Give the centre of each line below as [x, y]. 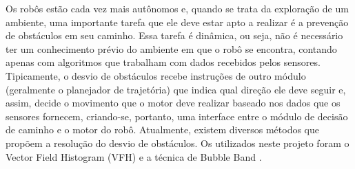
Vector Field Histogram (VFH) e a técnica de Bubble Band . [134, 156]
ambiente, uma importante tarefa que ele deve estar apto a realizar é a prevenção [177, 22]
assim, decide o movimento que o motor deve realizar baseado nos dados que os [173, 103]
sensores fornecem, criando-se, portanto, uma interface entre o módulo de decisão [177, 116]
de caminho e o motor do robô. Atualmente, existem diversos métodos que [162, 129]
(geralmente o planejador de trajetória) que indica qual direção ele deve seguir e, [176, 89]
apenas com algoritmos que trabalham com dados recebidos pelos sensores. [163, 62]
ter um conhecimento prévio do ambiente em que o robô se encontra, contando [171, 48]
